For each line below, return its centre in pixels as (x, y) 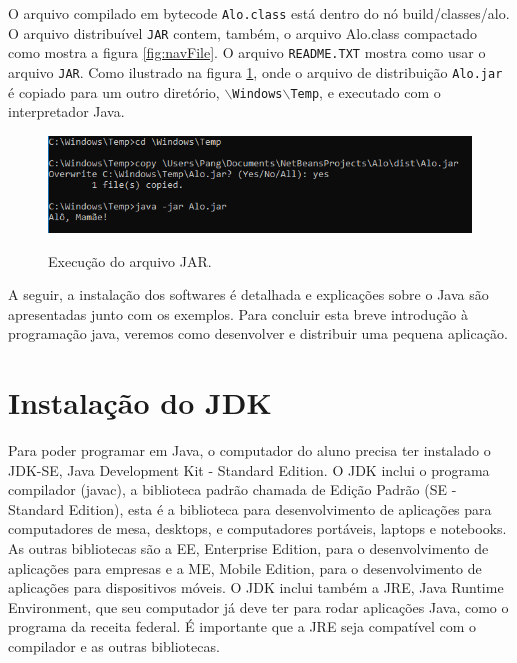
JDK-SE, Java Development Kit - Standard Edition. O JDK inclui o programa (249, 469)
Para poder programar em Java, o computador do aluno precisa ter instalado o (249, 450)
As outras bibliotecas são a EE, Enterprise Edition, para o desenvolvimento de (248, 548)
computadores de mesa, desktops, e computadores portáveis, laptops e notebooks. (257, 528)
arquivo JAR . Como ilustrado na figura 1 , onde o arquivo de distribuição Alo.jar (255, 71)
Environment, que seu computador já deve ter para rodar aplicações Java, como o (258, 606)
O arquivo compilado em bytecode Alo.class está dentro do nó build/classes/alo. (259, 13)
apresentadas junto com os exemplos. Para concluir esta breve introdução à (238, 313)
